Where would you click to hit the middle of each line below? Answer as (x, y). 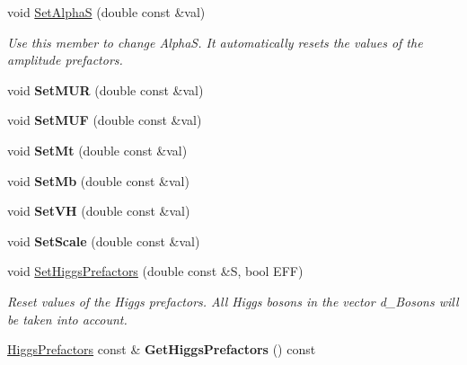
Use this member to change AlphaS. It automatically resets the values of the (215, 42)
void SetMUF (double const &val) (105, 120)
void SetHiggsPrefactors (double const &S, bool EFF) (155, 271)
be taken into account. (67, 319)
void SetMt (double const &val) (97, 150)
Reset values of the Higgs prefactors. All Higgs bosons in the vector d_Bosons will (233, 301)
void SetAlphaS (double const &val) (106, 12)
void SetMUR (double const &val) (106, 89)
